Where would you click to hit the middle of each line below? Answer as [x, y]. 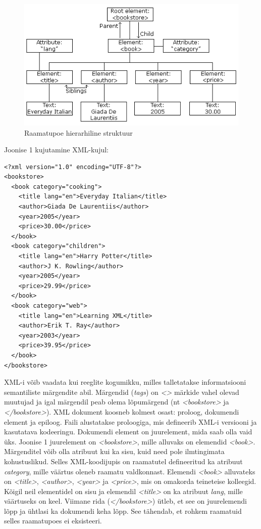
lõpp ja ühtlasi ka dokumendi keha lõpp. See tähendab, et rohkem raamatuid [123, 511]
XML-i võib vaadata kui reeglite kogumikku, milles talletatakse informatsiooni [125, 382]
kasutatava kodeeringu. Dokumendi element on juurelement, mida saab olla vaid [128, 432]
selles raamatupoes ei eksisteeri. [53, 521]
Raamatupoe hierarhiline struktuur [79, 132]
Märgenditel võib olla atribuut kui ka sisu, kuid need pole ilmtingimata [114, 451]
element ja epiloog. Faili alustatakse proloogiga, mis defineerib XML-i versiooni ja [130, 421]
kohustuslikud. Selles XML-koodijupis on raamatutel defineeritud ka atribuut [123, 461]
